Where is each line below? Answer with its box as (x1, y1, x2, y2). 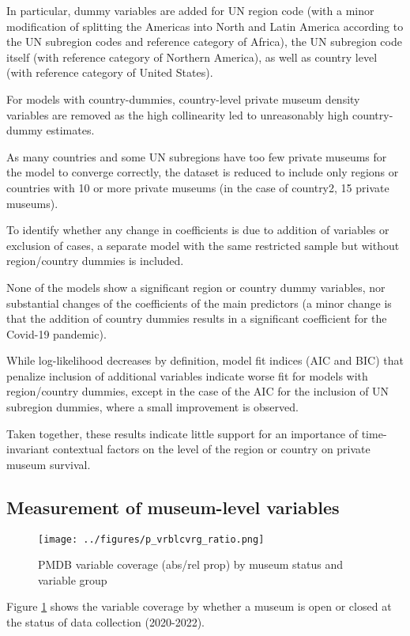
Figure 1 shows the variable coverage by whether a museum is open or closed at (6, 598, 392, 615)
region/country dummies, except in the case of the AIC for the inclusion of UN (6, 383, 389, 399)
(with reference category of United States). (6, 64, 213, 81)
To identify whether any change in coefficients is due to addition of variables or (6, 221, 389, 238)
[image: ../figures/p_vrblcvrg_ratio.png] (38, 533, 265, 545)
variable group (38, 571, 107, 588)
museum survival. (6, 456, 91, 472)
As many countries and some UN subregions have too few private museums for (6, 148, 387, 165)
